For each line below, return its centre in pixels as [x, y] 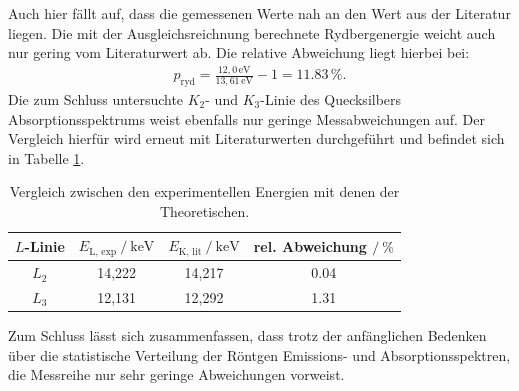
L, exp [103, 251]
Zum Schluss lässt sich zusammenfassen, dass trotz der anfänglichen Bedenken [247, 335]
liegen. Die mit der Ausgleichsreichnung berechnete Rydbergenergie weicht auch [252, 32]
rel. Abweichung [310, 245]
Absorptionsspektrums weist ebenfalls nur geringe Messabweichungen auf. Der [247, 118]
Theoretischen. [204, 210]
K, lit [190, 251]
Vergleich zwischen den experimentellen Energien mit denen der [204, 191]
